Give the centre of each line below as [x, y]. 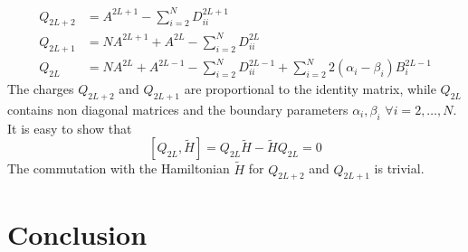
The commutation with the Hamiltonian [119, 168]
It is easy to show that [70, 128]
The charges [41, 89]
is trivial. [399, 168]
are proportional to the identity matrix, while [310, 89]
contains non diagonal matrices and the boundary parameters [178, 109]
